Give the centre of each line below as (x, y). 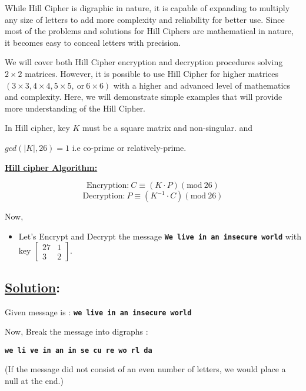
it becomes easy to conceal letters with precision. (93, 42)
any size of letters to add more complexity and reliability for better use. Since (145, 19)
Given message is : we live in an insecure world (98, 311)
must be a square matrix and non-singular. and (168, 128)
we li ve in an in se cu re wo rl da (79, 350)
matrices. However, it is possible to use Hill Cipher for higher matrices (152, 73)
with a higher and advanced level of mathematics (202, 85)
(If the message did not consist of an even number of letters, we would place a (145, 369)
